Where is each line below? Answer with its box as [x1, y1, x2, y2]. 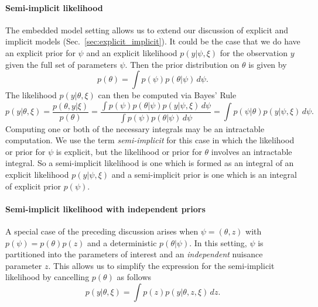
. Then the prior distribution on [125, 58, 240, 70]
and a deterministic [87, 236, 157, 249]
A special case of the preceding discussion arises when [5, 225, 199, 237]
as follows [117, 271, 152, 283]
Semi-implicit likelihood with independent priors [5, 202, 206, 215]
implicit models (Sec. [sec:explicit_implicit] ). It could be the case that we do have [5, 35, 300, 47]
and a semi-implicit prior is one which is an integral [111, 168, 297, 181]
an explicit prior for [5, 46, 76, 58]
